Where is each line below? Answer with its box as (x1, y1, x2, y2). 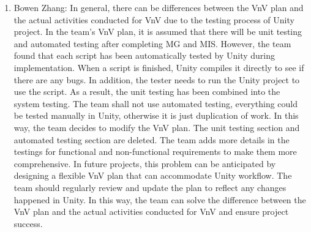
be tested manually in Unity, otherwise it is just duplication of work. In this (13, 109, 299, 122)
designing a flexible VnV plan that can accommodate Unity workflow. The (13, 169, 292, 182)
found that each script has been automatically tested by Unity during (13, 49, 275, 62)
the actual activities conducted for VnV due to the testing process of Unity (13, 13, 294, 26)
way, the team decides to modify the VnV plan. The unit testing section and (13, 121, 300, 133)
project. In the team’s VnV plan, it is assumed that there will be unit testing (13, 25, 302, 38)
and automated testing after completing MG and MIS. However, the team (13, 37, 291, 50)
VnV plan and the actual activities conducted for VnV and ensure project (13, 205, 289, 218)
